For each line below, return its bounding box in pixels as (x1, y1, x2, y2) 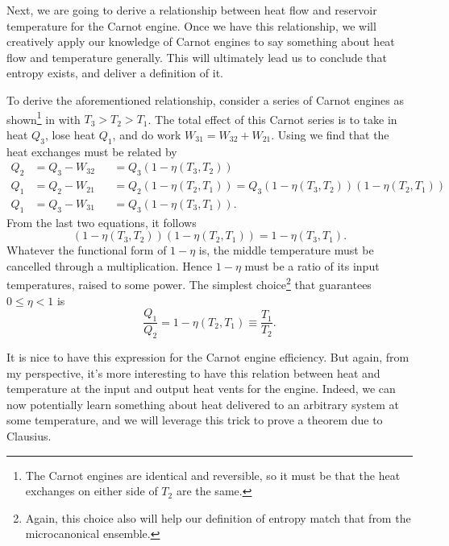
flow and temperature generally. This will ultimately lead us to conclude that (6, 48, 388, 65)
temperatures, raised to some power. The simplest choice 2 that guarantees (6, 274, 372, 293)
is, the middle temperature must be (198, 242, 374, 259)
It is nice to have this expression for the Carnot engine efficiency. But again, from (6, 348, 410, 365)
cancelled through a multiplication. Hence (6, 257, 213, 274)
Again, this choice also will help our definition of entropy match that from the (25, 509, 411, 526)
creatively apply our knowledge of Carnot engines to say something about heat (6, 33, 395, 50)
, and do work (112, 126, 181, 143)
